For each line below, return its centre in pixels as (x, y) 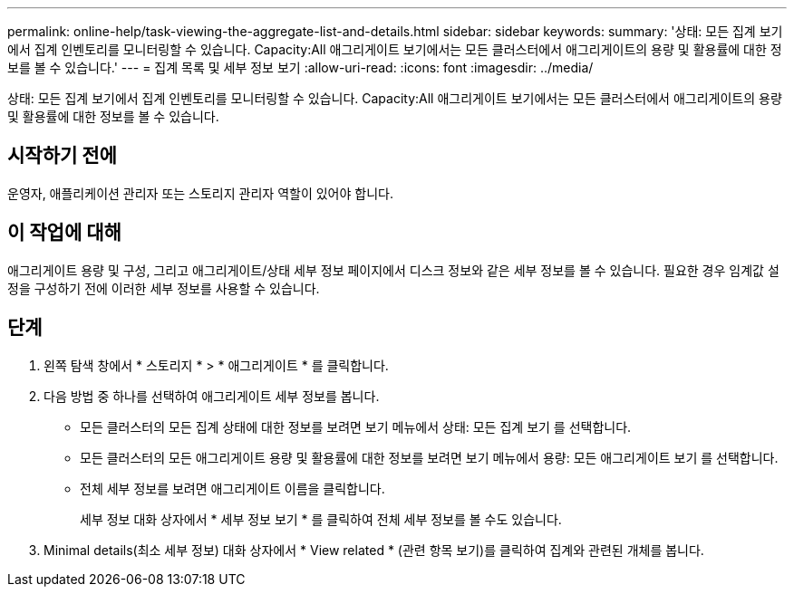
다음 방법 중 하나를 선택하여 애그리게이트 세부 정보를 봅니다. (212, 396)
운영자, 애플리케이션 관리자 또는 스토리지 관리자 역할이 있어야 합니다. (200, 193)
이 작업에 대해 (64, 233)
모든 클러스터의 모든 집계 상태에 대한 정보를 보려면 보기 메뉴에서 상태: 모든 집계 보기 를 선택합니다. (356, 426)
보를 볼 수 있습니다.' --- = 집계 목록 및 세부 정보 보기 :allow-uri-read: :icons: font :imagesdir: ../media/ (300, 67)
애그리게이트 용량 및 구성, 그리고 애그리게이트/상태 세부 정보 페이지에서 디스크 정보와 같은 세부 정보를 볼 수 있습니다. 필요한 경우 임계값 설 (393, 270)
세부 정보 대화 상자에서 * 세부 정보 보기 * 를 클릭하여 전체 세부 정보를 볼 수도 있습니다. (321, 519)
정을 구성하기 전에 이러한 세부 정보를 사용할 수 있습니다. (164, 288)
